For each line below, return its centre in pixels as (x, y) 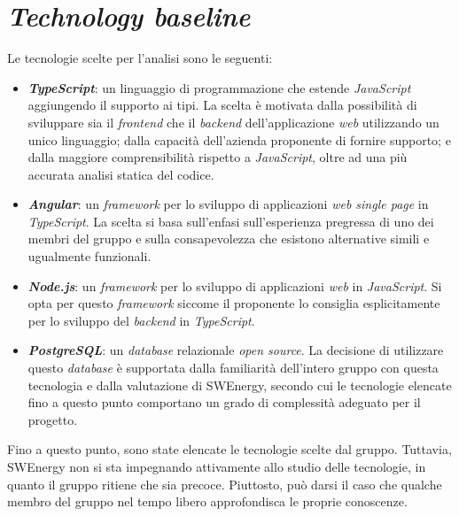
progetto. (53, 419)
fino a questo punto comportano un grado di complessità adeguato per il (224, 402)
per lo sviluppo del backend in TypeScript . (141, 320)
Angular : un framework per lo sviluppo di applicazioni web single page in (228, 204)
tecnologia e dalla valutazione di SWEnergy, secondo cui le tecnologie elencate (240, 385)
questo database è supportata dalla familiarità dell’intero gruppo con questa (233, 368)
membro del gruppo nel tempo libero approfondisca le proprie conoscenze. (207, 501)
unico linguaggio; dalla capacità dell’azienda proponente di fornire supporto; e (239, 139)
